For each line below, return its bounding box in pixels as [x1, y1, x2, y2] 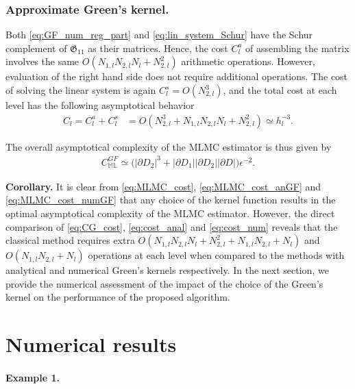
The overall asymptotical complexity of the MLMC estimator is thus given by [5, 139, 332, 153]
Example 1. [5, 370, 60, 384]
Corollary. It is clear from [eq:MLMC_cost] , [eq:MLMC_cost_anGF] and [5, 179, 321, 193]
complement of [5, 40, 67, 55]
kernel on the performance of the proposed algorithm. [5, 290, 230, 304]
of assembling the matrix [245, 40, 350, 55]
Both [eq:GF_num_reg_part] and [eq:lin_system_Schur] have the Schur [5, 27, 313, 42]
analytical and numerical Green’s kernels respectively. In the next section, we [5, 263, 329, 277]
